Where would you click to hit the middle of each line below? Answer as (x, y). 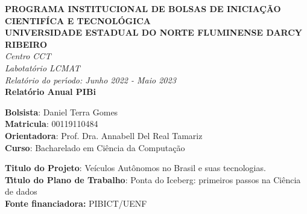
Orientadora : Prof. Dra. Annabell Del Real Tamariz (104, 135)
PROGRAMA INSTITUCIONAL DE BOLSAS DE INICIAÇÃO (143, 8)
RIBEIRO (26, 44)
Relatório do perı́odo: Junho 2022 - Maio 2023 (90, 79)
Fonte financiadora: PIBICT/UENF (76, 203)
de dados (21, 191)
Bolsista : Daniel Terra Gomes (62, 112)
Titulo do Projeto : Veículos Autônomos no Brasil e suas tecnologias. (135, 168)
